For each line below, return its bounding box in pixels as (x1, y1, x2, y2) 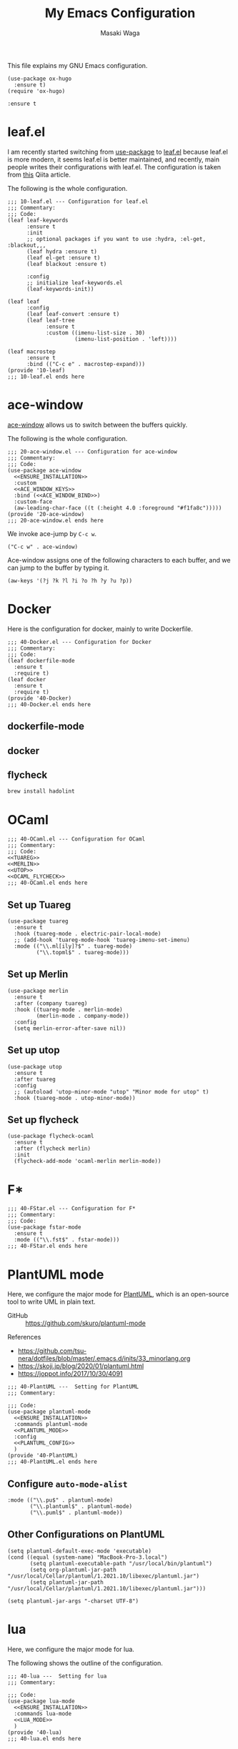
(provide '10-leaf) (7, 367, 66, 374)
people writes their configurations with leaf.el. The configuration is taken (7, 162, 222, 171)
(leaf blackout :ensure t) (26, 260, 107, 267)
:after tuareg (14, 1076, 56, 1083)
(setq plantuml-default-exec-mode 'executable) (7, 1547, 152, 1555)
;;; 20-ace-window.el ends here (7, 517, 104, 524)
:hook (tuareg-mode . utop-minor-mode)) (14, 1094, 136, 1101)
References (7, 1333, 41, 1342)
